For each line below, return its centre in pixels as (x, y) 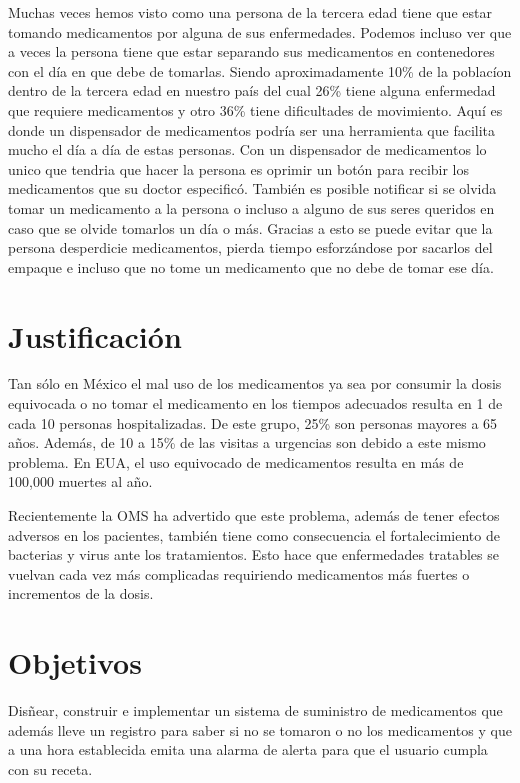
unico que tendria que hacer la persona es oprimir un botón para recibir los (239, 168)
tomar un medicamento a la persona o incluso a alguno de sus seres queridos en (251, 207)
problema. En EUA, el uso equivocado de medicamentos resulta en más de (236, 461)
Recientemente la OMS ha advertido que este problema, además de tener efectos (254, 515)
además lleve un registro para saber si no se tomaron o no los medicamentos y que (260, 729)
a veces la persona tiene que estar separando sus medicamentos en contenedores (251, 51)
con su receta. (50, 768)
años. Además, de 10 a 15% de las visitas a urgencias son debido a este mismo (247, 442)
